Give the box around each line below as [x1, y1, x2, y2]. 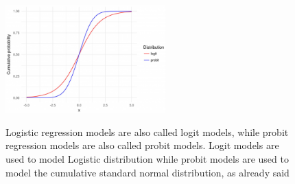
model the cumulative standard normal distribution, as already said [5, 165, 290, 179]
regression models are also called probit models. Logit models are [5, 138, 279, 152]
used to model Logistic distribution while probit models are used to [5, 152, 289, 166]
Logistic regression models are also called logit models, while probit [5, 124, 289, 139]
